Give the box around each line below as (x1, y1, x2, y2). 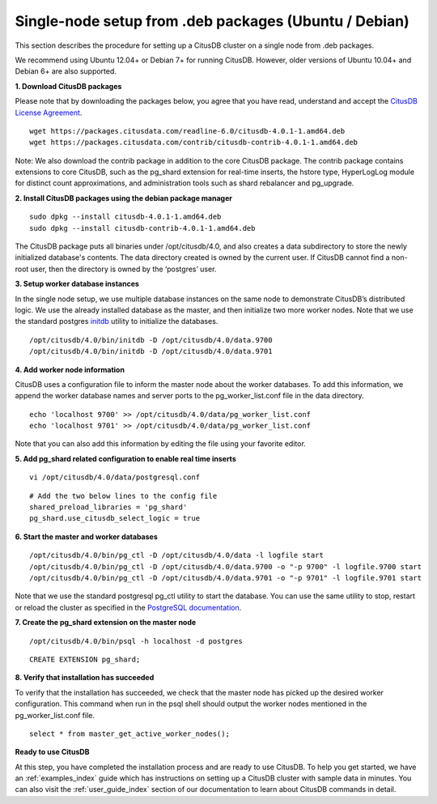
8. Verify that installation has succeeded (15, 673, 155, 683)
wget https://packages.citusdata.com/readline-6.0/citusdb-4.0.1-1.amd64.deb (29, 126, 346, 135)
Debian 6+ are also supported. (15, 66, 117, 76)
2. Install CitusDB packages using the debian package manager (15, 193, 232, 202)
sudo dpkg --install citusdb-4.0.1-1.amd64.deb (29, 212, 222, 222)
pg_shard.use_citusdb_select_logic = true (29, 514, 201, 523)
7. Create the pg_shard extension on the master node (15, 618, 197, 627)
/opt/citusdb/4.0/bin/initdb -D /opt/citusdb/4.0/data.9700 (29, 335, 273, 344)
